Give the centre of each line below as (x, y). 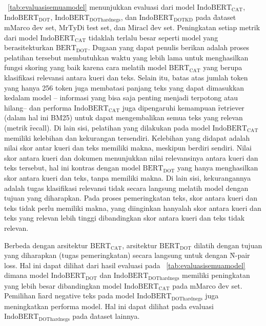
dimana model (26, 275)
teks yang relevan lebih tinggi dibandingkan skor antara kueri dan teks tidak (125, 218)
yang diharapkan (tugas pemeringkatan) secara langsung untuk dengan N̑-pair (127, 255)
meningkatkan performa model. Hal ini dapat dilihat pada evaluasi (109, 306)
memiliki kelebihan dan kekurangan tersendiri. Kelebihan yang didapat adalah (127, 137)
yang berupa (223, 67)
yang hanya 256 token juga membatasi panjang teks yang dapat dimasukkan (124, 87)
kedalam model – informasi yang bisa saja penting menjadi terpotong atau (121, 97)
